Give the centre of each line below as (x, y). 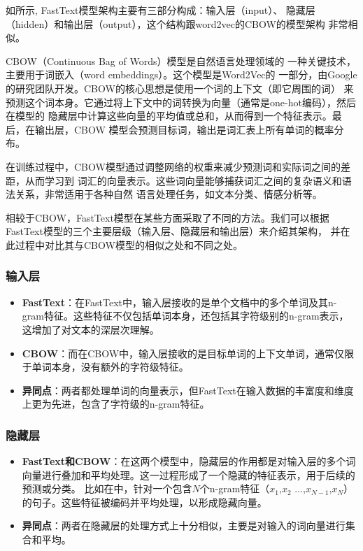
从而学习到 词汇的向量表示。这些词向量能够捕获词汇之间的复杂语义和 (183, 180)
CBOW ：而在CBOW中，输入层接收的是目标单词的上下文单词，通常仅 (183, 353)
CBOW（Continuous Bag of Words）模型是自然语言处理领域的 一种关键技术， (181, 60)
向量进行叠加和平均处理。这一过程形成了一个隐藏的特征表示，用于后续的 (188, 474)
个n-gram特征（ (235, 488)
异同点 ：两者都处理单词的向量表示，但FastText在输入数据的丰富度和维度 (188, 390)
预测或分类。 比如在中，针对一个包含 (107, 488)
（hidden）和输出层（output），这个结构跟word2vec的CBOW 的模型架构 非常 (177, 23)
